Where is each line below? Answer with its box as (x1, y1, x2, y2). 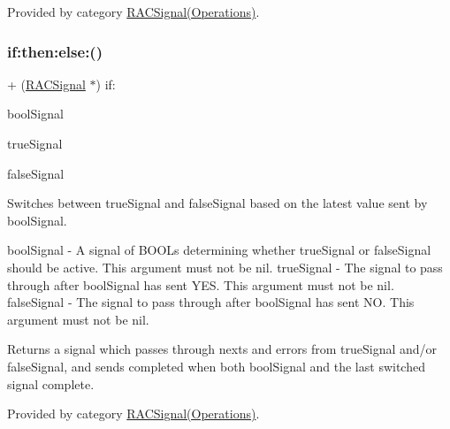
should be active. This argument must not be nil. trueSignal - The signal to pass (7, 257, 443, 276)
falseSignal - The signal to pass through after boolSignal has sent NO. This (7, 293, 415, 311)
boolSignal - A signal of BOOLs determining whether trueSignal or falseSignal (7, 241, 431, 259)
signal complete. (7, 374, 95, 393)
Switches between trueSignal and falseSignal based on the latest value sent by (7, 194, 428, 212)
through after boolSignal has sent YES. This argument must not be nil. (7, 275, 394, 294)
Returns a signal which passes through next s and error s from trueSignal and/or (7, 340, 438, 358)
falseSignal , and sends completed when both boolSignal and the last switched (7, 356, 425, 375)
